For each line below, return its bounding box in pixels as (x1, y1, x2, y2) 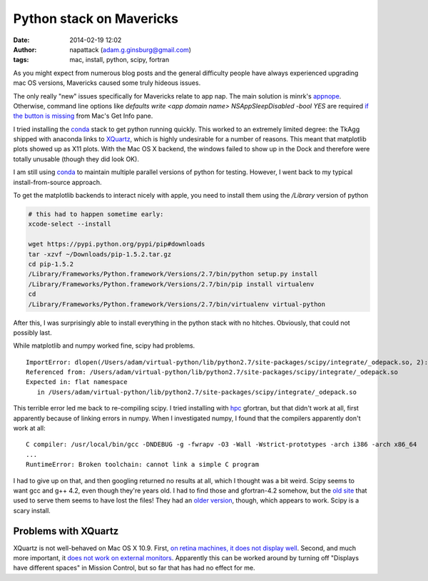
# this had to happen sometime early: (28, 211, 164, 218)
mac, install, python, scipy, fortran (69, 56, 170, 64)
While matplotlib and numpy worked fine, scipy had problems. (13, 341, 195, 350)
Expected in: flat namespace (26, 378, 128, 386)
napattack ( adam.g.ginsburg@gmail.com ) (69, 45, 192, 54)
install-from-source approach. (13, 178, 103, 186)
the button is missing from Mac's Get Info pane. (13, 111, 153, 121)
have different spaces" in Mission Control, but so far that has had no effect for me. (13, 564, 255, 572)
